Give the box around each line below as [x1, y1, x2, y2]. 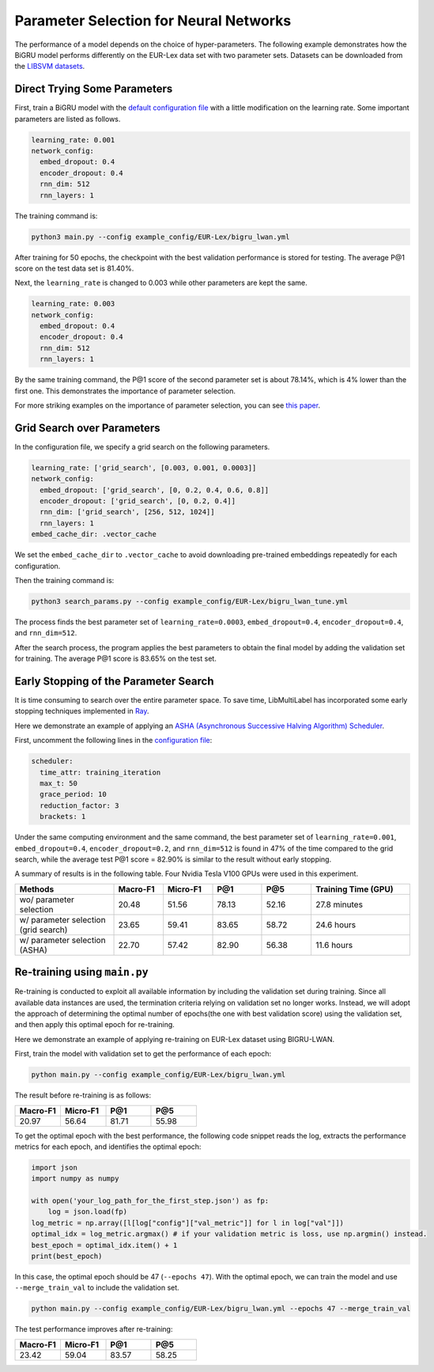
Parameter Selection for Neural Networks [14, 12, 292, 29]
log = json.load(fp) [47, 1207, 128, 1216]
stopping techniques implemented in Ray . [14, 707, 149, 716]
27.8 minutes [315, 899, 364, 910]
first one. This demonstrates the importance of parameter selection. [14, 386, 236, 396]
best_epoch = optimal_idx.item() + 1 [31, 1241, 178, 1249]
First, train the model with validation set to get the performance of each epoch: [14, 1049, 272, 1059]
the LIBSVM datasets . [14, 62, 85, 71]
